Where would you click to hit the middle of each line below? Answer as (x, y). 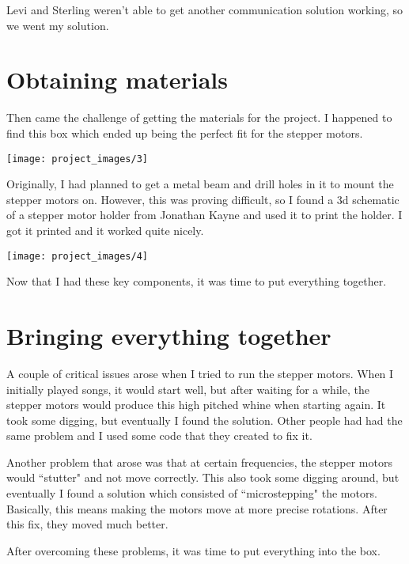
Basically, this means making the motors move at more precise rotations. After (197, 508)
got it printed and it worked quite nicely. (105, 230)
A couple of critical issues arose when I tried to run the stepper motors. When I (200, 373)
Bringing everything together (169, 335)
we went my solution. (58, 25)
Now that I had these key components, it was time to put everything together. (197, 281)
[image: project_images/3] (77, 159)
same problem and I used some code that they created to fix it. (159, 435)
